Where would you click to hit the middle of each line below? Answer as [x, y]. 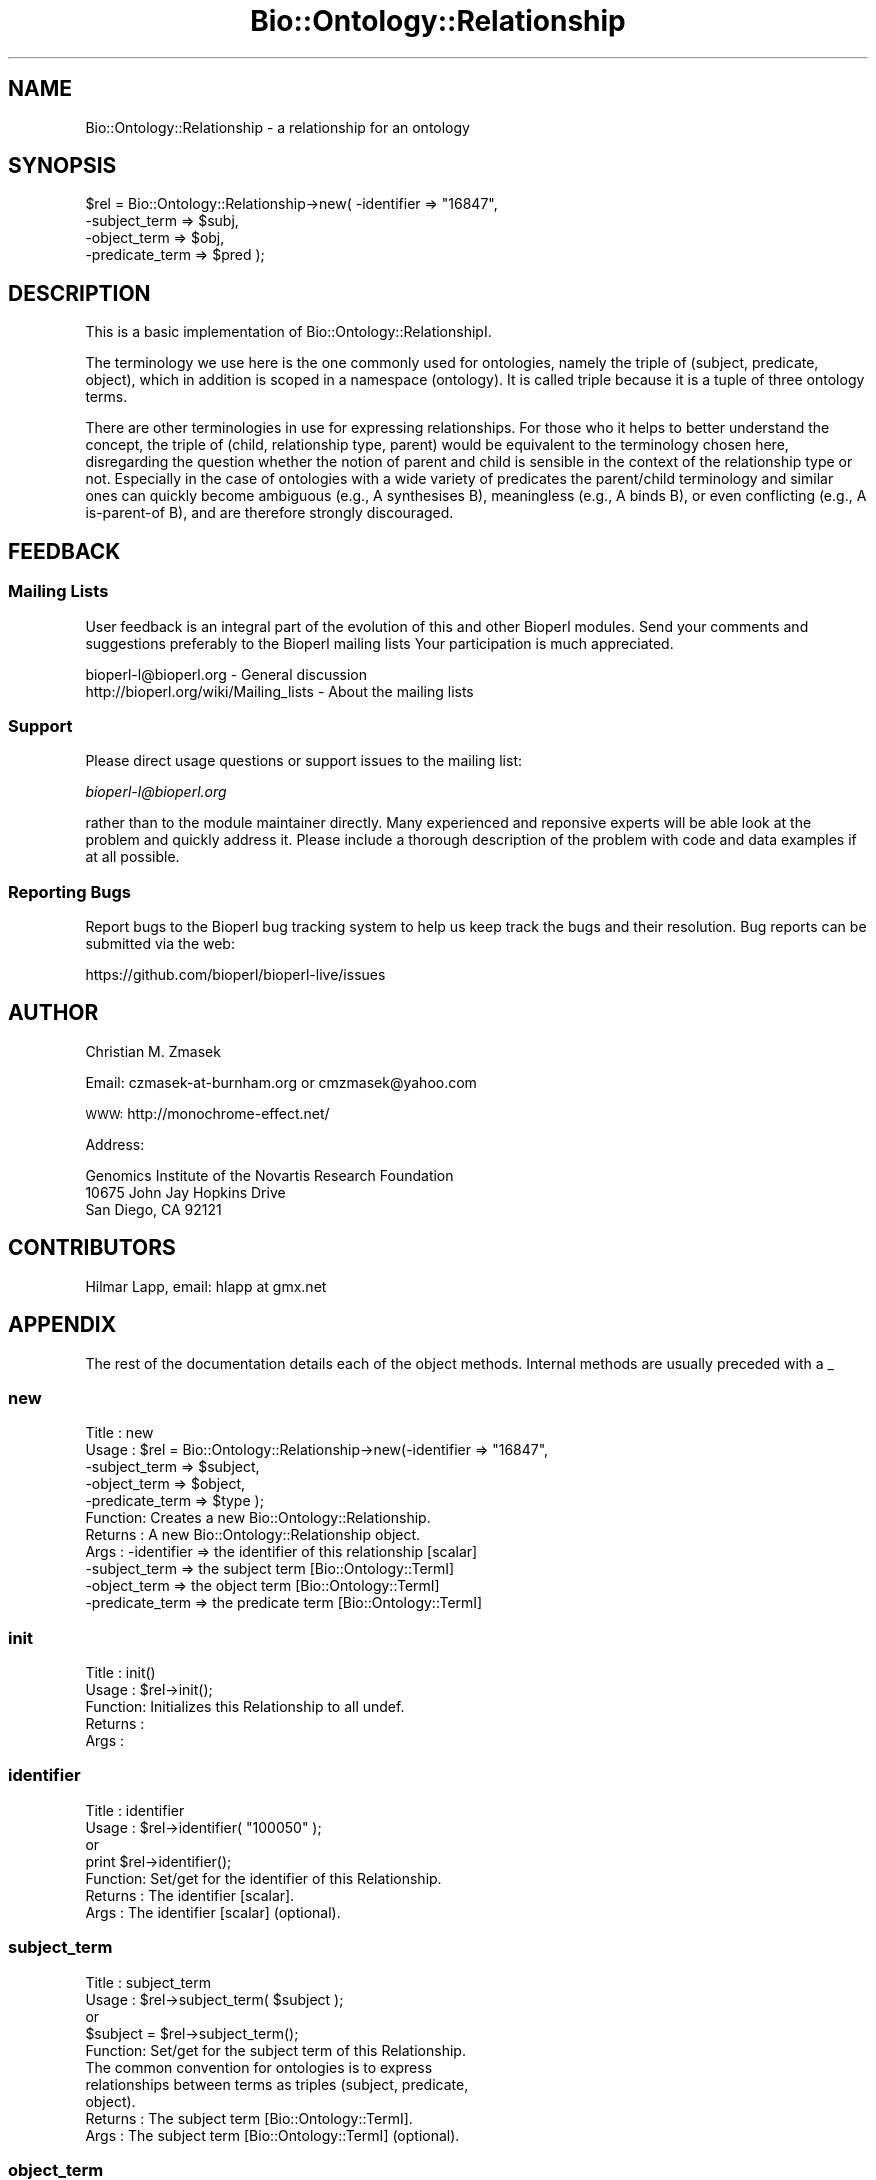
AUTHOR [53, 1013]
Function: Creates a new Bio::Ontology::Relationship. [258, 1518]
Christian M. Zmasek [153, 1051]
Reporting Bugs [69, 891]
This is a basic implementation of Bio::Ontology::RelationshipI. [288, 332]
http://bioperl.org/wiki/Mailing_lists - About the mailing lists [279, 691]
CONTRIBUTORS [92, 1248]
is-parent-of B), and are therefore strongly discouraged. [269, 513]
